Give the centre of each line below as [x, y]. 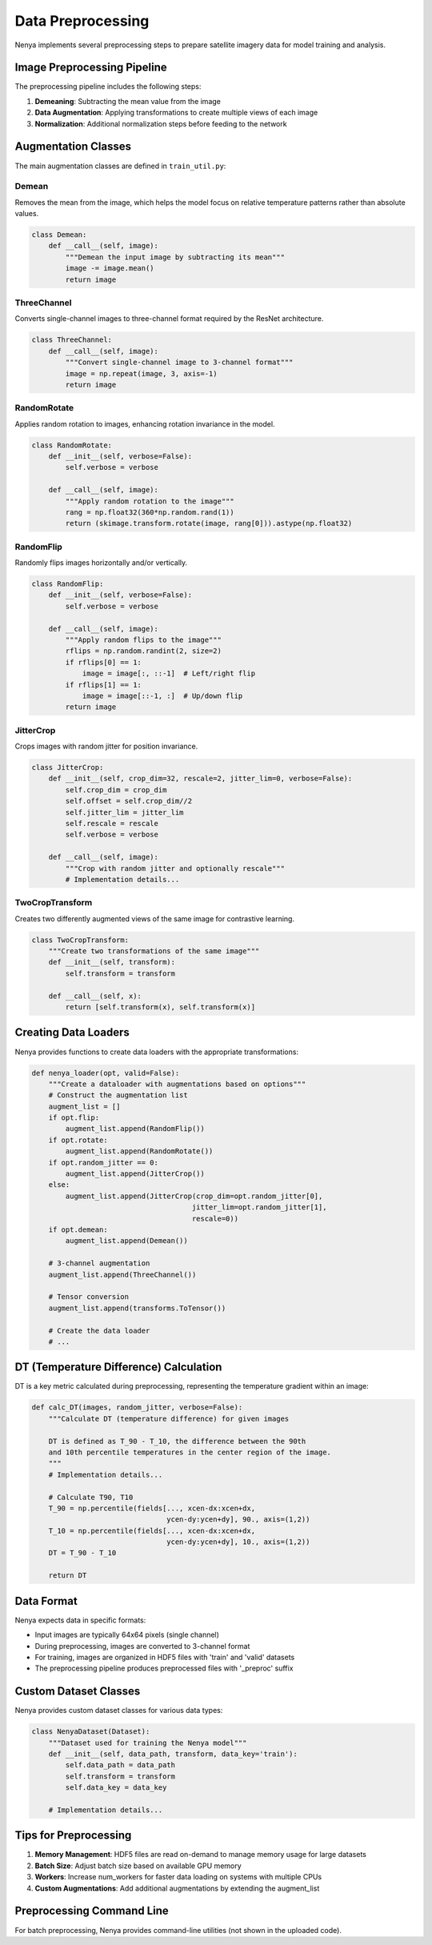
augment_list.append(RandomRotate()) [139, 1151]
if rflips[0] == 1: [103, 662]
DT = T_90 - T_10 [82, 1553]
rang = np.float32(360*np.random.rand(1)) [150, 512]
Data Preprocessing [82, 21]
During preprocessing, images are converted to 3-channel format [142, 1646]
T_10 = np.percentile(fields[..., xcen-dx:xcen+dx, [152, 1530]
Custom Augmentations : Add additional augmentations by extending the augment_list [177, 1888]
